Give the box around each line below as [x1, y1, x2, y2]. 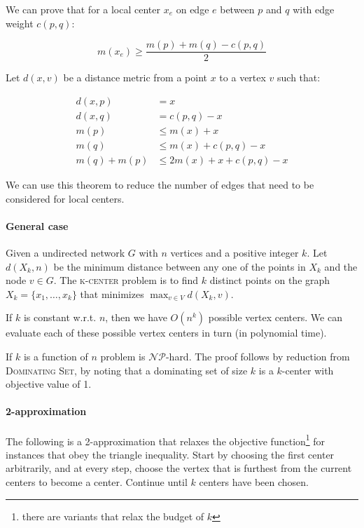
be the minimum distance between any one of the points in [53, 259, 306, 273]
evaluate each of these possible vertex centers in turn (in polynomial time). [6, 325, 327, 340]
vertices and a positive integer [170, 245, 299, 259]
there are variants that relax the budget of [22, 508, 204, 523]
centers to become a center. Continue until [6, 474, 188, 489]
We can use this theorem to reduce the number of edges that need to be [6, 177, 314, 191]
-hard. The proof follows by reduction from [165, 348, 350, 363]
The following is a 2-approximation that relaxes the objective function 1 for [6, 431, 325, 448]
